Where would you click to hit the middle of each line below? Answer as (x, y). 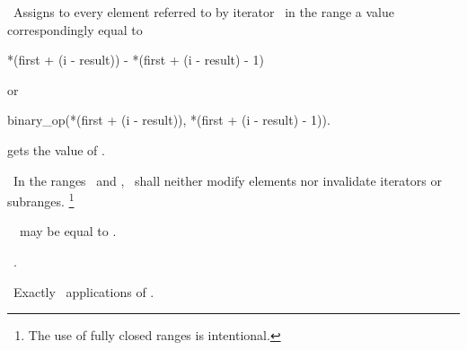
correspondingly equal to (75, 29)
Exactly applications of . (84, 291)
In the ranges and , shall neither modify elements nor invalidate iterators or (227, 180)
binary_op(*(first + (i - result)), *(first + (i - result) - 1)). (169, 120)
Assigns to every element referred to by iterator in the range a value (203, 12)
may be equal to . (68, 231)
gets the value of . (56, 149)
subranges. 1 (41, 200)
